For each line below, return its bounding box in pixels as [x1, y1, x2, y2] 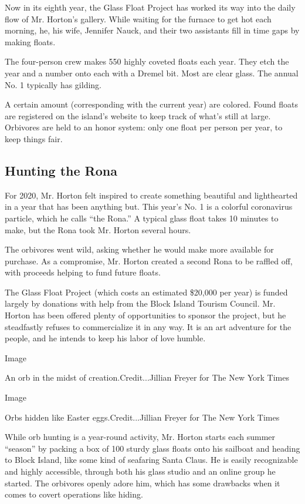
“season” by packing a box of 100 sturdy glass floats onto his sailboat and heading [5, 442, 300, 454]
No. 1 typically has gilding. [5, 78, 101, 90]
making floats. [5, 35, 56, 48]
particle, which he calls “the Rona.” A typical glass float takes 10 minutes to [5, 211, 279, 224]
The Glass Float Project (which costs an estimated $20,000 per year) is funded [5, 285, 288, 298]
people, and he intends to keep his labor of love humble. [5, 332, 206, 344]
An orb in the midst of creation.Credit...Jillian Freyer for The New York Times [5, 371, 289, 384]
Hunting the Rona [5, 161, 117, 179]
